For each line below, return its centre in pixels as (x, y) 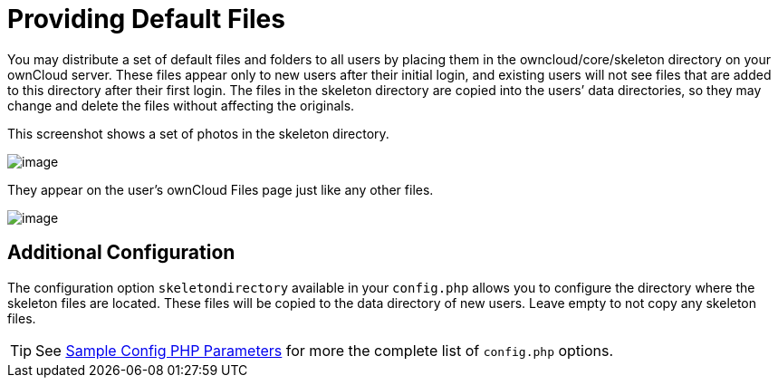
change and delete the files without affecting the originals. (181, 105)
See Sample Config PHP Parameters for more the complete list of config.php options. (325, 350)
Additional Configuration (121, 253)
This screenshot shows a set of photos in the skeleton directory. (198, 133)
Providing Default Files (146, 19)
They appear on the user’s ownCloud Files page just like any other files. (221, 189)
